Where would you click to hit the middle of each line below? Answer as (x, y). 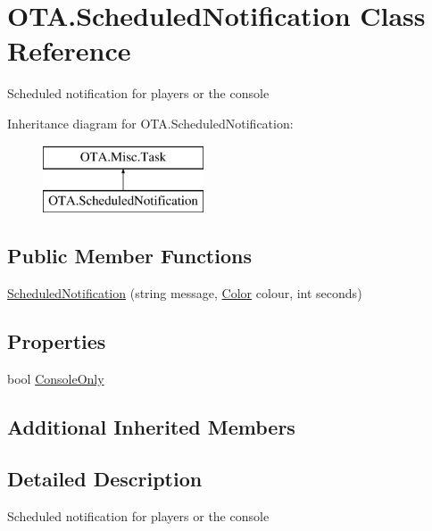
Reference (69, 50)
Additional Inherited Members (151, 426)
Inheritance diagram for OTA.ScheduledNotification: (150, 123)
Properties (57, 340)
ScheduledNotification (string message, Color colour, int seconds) (185, 292)
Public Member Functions (129, 256)
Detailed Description (105, 479)
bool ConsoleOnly (56, 378)
